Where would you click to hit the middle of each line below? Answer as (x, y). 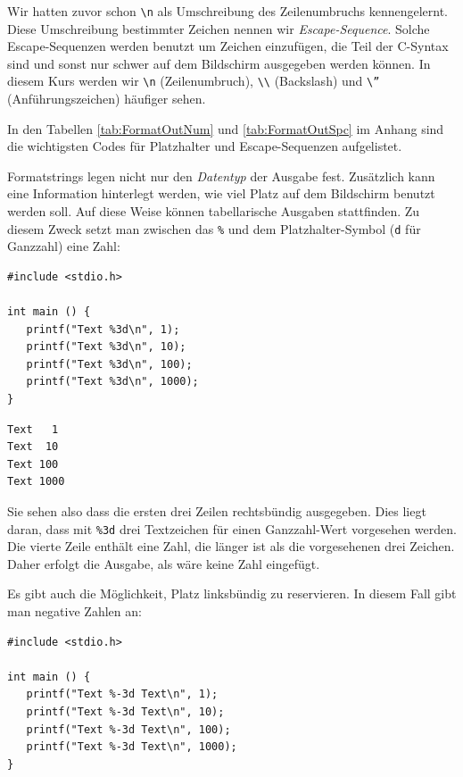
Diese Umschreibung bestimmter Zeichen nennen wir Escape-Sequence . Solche (219, 28)
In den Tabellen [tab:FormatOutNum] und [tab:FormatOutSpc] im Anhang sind (226, 128)
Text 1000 (36, 482)
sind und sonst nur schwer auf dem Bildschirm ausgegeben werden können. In (219, 63)
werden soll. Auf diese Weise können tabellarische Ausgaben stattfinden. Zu (214, 211)
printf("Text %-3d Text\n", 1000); (132, 747)
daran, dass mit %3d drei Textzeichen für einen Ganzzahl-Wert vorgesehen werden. (232, 528)
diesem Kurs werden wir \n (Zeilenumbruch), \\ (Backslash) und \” (194, 81)
